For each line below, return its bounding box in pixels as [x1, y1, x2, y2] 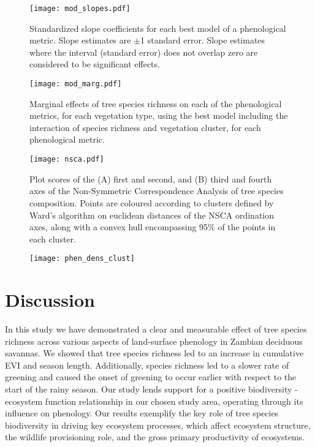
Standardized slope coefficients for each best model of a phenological [29, 21, 286, 34]
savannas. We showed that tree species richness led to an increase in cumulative [5, 347, 304, 359]
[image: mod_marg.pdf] [29, 80, 122, 89]
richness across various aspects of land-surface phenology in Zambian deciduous [5, 334, 303, 347]
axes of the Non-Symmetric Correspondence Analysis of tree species [29, 184, 284, 197]
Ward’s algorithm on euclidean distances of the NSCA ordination [29, 208, 274, 221]
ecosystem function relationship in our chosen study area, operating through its [5, 394, 303, 407]
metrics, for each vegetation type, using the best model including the [29, 109, 288, 122]
